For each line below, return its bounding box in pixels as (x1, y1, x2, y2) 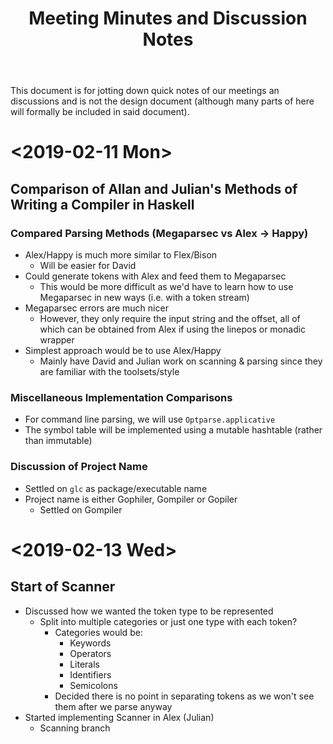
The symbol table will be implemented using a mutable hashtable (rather (24, 424, 323, 436)
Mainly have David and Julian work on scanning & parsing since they (39, 355, 323, 367)
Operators (69, 647, 112, 659)
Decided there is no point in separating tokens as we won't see (54, 690, 315, 702)
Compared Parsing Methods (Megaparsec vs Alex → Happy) (10, 226, 309, 240)
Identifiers (69, 668, 112, 681)
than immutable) (24, 435, 93, 447)
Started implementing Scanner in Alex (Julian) (24, 711, 215, 723)
